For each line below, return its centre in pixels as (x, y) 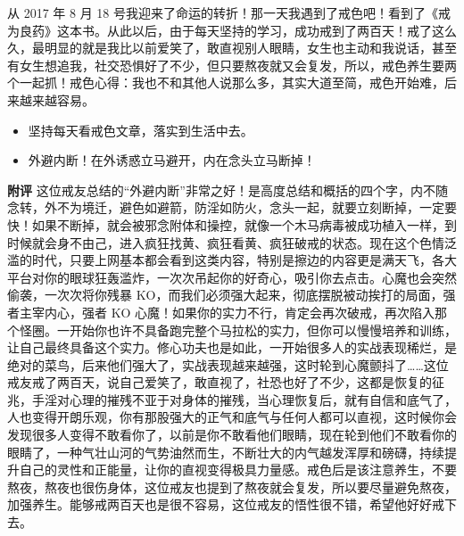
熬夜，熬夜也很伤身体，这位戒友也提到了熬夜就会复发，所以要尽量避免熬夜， (232, 487)
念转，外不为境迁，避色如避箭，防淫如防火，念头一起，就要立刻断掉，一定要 (232, 207)
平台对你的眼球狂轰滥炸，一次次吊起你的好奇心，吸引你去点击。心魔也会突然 (232, 277)
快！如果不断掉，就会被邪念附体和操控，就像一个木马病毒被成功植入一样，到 (232, 224)
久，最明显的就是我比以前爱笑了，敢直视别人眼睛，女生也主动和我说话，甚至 (232, 48)
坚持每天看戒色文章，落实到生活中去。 (141, 130)
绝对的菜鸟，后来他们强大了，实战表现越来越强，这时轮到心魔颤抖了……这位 (228, 364)
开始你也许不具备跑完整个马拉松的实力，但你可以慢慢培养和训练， (263, 330)
